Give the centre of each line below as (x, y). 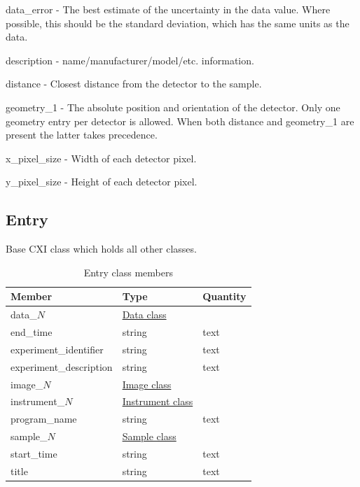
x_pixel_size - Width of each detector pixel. (101, 158)
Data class (144, 315)
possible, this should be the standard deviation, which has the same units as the (178, 23)
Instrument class (158, 401)
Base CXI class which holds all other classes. (101, 249)
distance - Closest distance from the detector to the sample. (134, 84)
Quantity (224, 296)
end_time (32, 332)
